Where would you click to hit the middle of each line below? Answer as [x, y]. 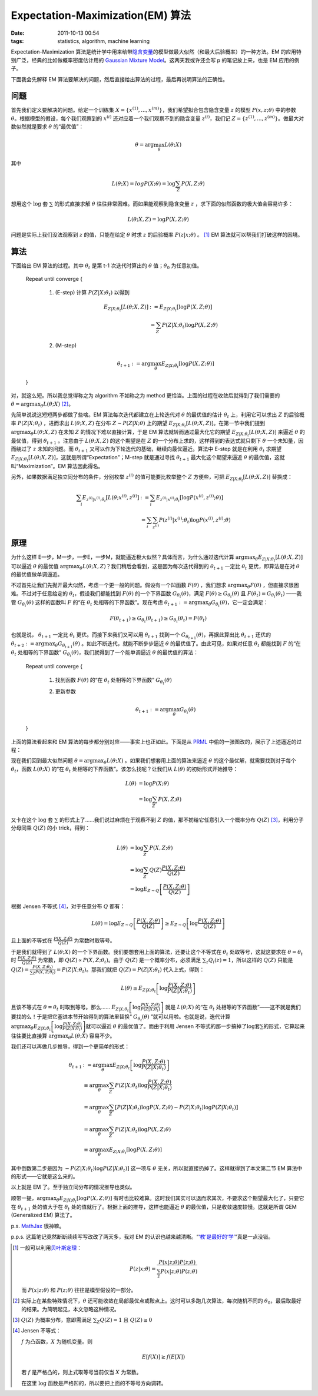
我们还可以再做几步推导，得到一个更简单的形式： [70, 1047]
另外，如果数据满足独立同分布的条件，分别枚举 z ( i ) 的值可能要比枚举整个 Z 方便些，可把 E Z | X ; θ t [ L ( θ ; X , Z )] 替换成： [152, 478]
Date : [18, 33]
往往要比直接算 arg [34, 1036]
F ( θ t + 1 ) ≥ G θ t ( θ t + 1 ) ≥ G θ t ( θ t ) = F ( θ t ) [158, 619]
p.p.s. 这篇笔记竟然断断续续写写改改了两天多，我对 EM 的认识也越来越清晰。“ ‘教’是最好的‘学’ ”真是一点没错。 [142, 1237]
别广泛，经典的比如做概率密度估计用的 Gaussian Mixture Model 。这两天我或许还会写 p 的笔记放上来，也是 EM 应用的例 [155, 60]
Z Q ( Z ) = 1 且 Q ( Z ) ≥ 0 [124, 1321]
